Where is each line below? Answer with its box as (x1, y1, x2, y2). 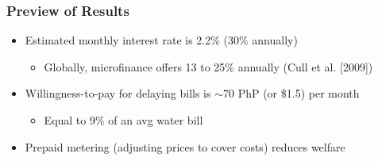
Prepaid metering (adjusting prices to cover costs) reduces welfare (25, 138, 345, 155)
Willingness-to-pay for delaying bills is (25, 85, 211, 102)
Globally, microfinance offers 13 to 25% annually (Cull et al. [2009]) (44, 58, 373, 75)
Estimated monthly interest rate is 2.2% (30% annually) (25, 32, 298, 48)
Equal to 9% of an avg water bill (44, 112, 203, 128)
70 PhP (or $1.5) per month (223, 85, 360, 102)
